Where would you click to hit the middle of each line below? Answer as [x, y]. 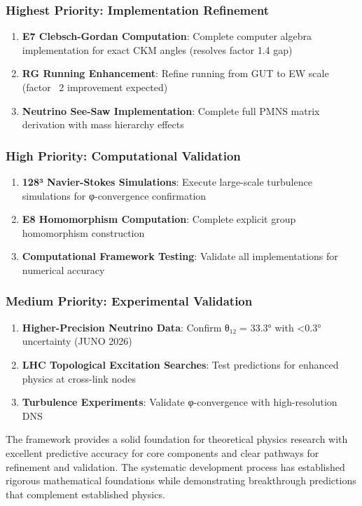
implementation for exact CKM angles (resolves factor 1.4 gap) [157, 49]
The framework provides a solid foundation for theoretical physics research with [177, 439]
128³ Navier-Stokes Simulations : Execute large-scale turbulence [167, 182]
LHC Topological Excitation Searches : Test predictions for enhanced [180, 364]
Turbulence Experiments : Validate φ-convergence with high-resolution [180, 402]
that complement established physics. [85, 494]
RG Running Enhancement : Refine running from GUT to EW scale [175, 73]
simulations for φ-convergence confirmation [114, 195]
